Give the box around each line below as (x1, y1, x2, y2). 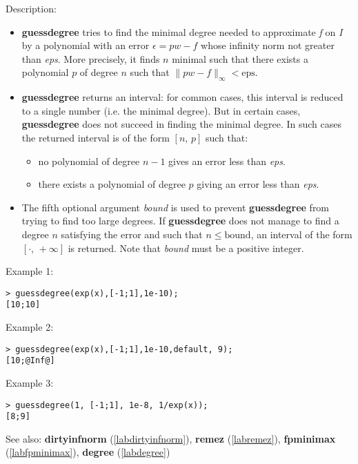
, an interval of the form (250, 226, 352, 241)
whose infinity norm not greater (201, 38, 335, 52)
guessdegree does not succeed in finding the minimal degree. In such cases (21, 117, 341, 131)
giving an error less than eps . (197, 177, 319, 191)
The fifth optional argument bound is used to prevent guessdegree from (21, 200, 330, 214)
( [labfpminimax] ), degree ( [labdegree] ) (6, 445, 170, 459)
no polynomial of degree (38, 153, 140, 168)
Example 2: (6, 320, 54, 334)
